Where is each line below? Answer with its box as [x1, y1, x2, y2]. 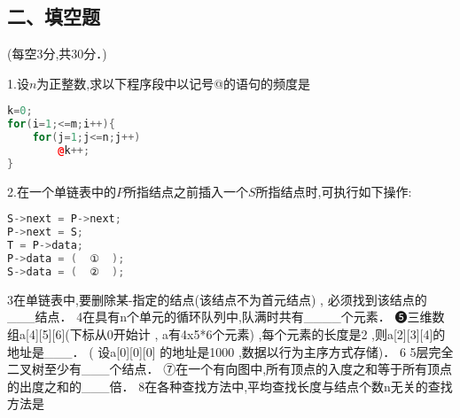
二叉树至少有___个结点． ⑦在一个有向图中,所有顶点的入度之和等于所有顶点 [7, 360, 453, 378]
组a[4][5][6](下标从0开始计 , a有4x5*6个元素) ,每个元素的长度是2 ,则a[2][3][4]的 [7, 324, 446, 343]
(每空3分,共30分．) [7, 44, 107, 63]
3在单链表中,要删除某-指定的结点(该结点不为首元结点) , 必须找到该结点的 [7, 290, 427, 308]
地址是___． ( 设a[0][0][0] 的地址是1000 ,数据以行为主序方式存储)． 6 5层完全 [7, 342, 454, 360]
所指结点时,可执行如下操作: [255, 182, 412, 200]
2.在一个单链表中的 [7, 182, 116, 200]
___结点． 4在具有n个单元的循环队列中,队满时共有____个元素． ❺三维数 [7, 307, 445, 326]
